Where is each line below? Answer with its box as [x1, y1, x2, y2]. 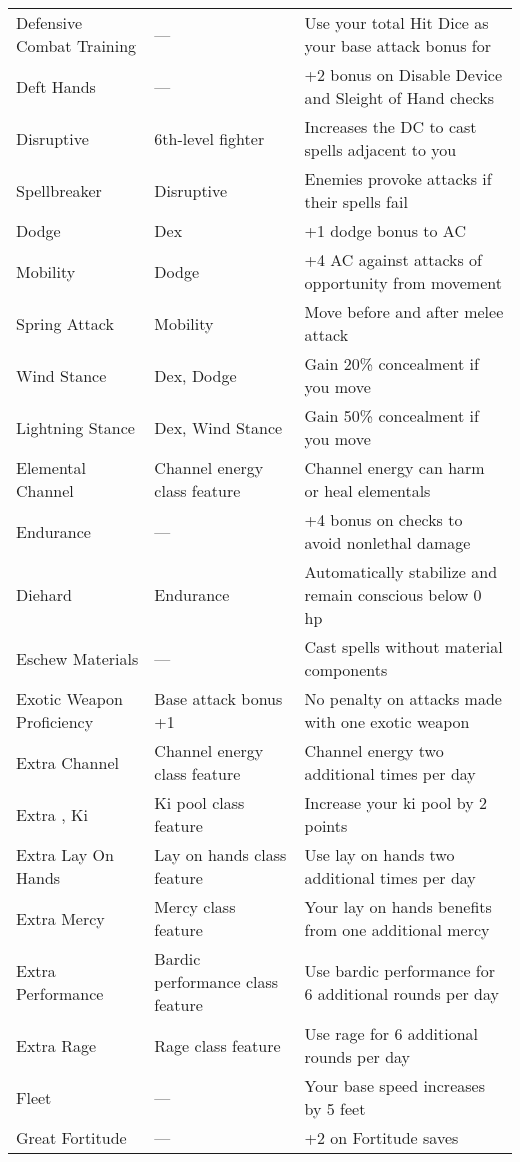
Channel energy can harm [304, 456, 485, 479]
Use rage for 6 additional [304, 1022, 479, 1045]
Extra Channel [16, 750, 119, 774]
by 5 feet [304, 1097, 366, 1120]
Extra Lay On [16, 843, 114, 866]
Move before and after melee [304, 300, 504, 323]
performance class [154, 970, 279, 993]
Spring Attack [16, 311, 114, 335]
